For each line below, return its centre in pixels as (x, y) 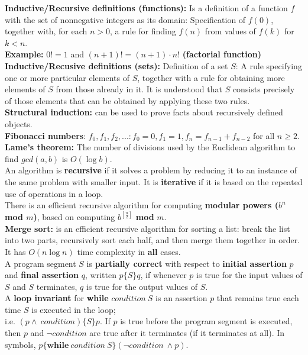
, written (100, 275)
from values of (230, 31)
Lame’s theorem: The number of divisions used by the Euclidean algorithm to (150, 147)
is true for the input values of (249, 275)
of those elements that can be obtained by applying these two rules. (127, 100)
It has (15, 251)
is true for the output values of (142, 286)
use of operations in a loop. (54, 193)
